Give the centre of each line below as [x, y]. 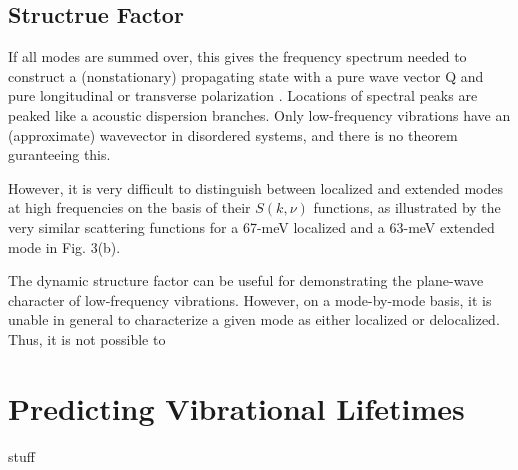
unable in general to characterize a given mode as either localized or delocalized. [254, 319]
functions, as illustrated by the [407, 207]
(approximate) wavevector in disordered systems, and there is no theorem [233, 134]
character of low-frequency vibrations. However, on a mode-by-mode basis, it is [250, 299]
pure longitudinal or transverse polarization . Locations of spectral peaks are [243, 95]
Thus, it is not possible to [87, 338]
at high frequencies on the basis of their [129, 207]
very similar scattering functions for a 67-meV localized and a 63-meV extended [251, 226]
